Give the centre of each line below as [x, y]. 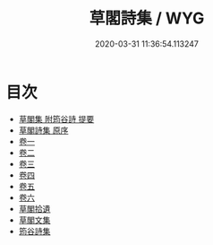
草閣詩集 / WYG [147, 18]
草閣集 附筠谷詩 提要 [56, 118]
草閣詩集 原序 [43, 130]
